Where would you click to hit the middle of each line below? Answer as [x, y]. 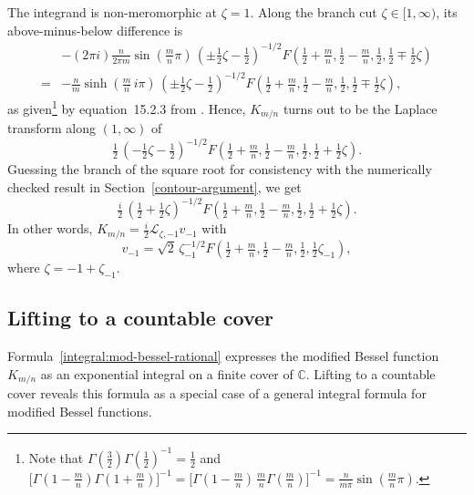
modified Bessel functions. [80, 411]
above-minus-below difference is [95, 30]
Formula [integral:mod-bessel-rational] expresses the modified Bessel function [223, 356]
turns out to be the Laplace [360, 108]
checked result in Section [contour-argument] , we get [155, 187]
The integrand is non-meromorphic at [113, 12]
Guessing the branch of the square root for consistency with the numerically [220, 169]
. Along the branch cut [314, 12]
